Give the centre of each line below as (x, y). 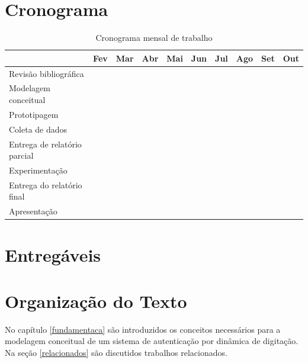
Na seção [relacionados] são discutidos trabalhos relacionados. (116, 353)
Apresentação (33, 211)
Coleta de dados (38, 129)
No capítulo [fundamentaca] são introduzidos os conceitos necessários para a (143, 329)
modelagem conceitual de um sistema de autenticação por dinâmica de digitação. (152, 341)
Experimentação (38, 170)
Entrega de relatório (45, 144)
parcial (21, 155)
